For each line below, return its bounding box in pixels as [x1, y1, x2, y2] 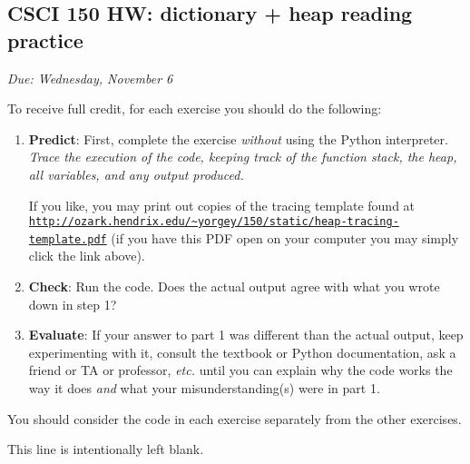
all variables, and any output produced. [28, 164, 244, 183]
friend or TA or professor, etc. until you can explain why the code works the [28, 360, 453, 380]
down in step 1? [28, 294, 117, 313]
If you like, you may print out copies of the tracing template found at [28, 195, 416, 214]
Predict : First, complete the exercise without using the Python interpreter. [28, 129, 448, 148]
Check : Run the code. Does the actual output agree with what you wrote [28, 277, 440, 296]
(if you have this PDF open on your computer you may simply [111, 228, 459, 247]
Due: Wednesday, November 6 [7, 68, 173, 87]
